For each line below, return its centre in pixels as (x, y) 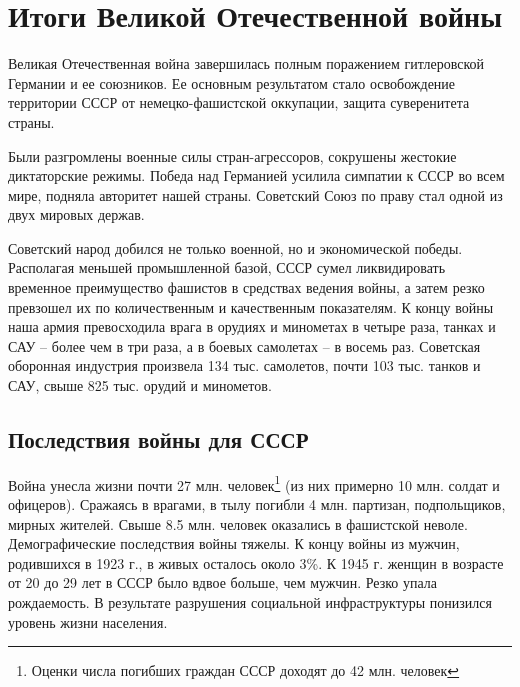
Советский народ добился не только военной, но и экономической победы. (235, 247)
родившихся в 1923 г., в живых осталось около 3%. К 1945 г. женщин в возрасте (256, 562)
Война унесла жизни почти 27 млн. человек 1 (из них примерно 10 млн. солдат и (254, 483)
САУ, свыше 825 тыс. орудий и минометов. (140, 385)
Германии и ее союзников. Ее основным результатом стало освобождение (232, 82)
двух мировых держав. (76, 214)
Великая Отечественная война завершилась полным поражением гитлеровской (246, 63)
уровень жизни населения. (88, 621)
